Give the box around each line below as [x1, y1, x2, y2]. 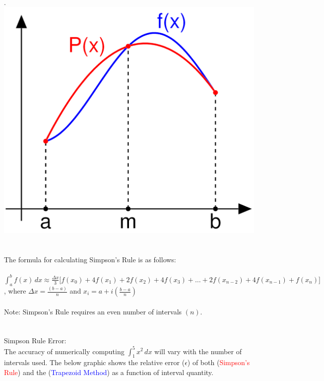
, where [4, 286, 26, 296]
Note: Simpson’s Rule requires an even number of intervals [4, 306, 182, 316]
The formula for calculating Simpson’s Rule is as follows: [4, 254, 176, 265]
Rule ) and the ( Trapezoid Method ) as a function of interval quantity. [4, 367, 213, 377]
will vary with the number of [154, 346, 242, 356]
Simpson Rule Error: [4, 335, 66, 346]
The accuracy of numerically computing [4, 346, 125, 356]
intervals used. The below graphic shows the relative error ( [4, 357, 185, 368]
